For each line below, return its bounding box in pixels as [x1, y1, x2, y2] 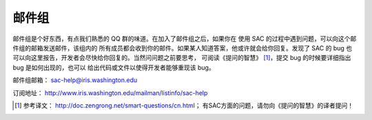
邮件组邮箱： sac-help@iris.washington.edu [12, 76, 138, 84]
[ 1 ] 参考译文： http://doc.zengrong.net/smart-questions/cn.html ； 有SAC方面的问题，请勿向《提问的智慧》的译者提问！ [14, 101, 354, 110]
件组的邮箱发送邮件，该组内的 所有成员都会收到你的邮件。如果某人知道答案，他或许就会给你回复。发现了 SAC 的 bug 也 [12, 43, 353, 52]
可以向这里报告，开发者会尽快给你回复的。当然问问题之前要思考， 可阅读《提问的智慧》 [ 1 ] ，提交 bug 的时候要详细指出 [12, 54, 351, 62]
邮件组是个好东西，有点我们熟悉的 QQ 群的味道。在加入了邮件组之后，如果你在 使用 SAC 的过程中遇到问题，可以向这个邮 [12, 34, 357, 43]
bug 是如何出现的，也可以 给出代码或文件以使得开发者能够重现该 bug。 [12, 63, 215, 72]
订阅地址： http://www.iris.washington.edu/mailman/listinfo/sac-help [12, 88, 208, 97]
